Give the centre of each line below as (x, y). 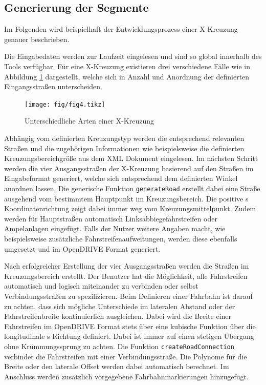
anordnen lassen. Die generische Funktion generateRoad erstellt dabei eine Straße (132, 188)
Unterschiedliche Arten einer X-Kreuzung (90, 121)
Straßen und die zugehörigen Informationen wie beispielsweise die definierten (124, 148)
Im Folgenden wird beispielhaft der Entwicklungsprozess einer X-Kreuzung (121, 29)
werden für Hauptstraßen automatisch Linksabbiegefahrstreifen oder (111, 218)
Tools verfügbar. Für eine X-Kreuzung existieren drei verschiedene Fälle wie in (127, 66)
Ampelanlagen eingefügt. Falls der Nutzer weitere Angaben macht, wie (115, 228)
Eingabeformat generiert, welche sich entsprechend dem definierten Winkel (121, 178)
